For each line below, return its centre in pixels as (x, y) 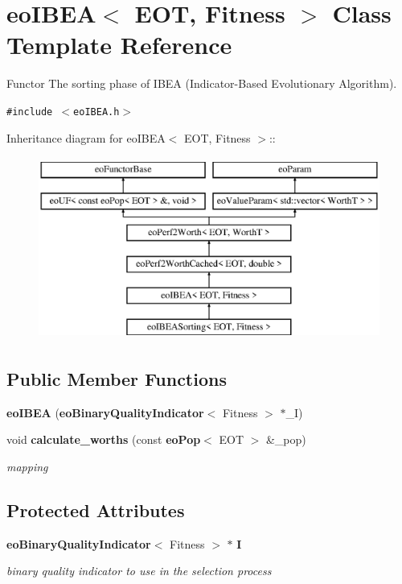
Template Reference (119, 45)
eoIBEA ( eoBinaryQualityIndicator (105, 412)
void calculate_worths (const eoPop (104, 439)
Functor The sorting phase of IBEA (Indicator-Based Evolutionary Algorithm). (202, 83)
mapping (27, 466)
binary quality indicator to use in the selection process (139, 571)
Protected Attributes (96, 509)
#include (30, 112)
